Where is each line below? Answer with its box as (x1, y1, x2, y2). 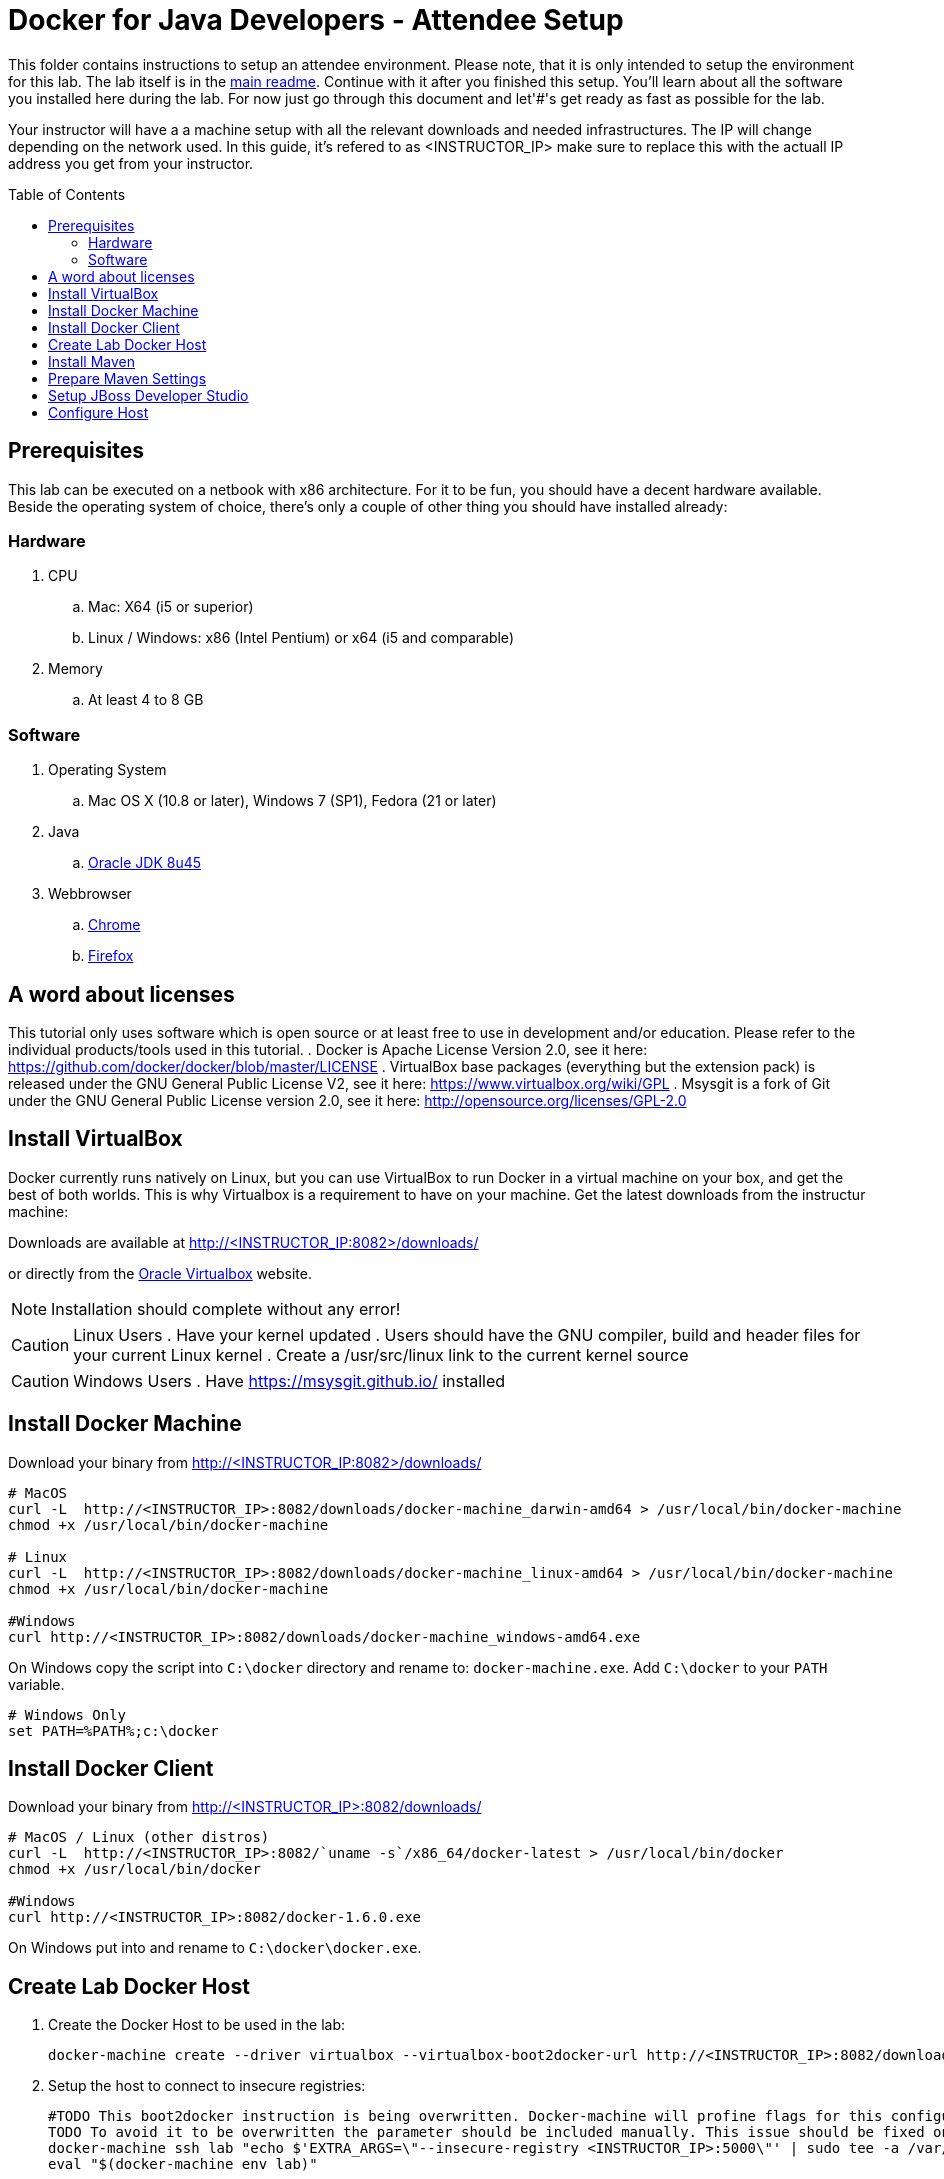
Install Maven (48, 352, 135, 370)
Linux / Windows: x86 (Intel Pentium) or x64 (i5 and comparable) (88, 629, 514, 647)
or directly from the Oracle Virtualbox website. (8, 1264, 312, 1282)
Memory (48, 660, 103, 678)
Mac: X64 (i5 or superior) (88, 598, 254, 616)
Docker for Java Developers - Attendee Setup (8, 3, 624, 37)
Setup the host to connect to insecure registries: (48, 2077, 366, 2095)
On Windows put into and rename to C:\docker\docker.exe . (8, 1939, 422, 1957)
